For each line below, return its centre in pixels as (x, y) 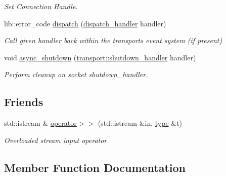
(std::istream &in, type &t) (140, 123)
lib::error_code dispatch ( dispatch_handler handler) (85, 23)
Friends (24, 102)
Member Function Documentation (95, 167)
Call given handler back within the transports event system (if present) (113, 40)
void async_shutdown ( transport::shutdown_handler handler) (100, 57)
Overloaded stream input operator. (57, 140)
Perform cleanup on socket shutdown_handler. (76, 74)
